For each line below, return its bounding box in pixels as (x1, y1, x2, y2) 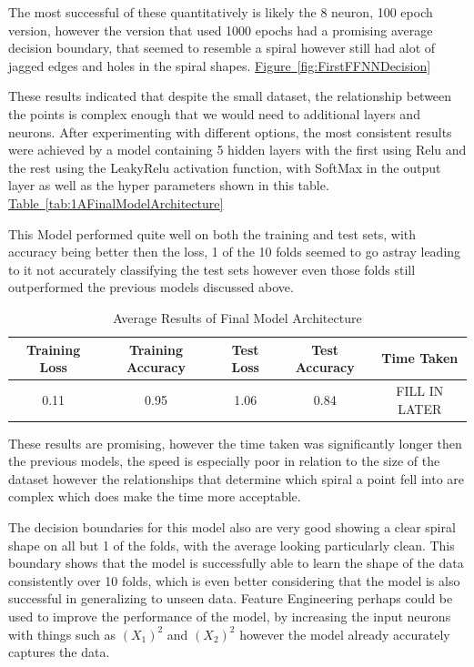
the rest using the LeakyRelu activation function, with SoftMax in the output (8, 157, 441, 177)
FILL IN (396, 380, 444, 399)
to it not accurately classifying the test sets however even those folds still (8, 259, 416, 278)
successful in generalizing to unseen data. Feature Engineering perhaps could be (8, 589, 453, 608)
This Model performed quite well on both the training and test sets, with (8, 224, 417, 243)
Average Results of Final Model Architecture (113, 308, 362, 327)
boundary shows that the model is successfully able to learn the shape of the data (8, 553, 464, 572)
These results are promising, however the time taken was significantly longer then (8, 433, 462, 452)
